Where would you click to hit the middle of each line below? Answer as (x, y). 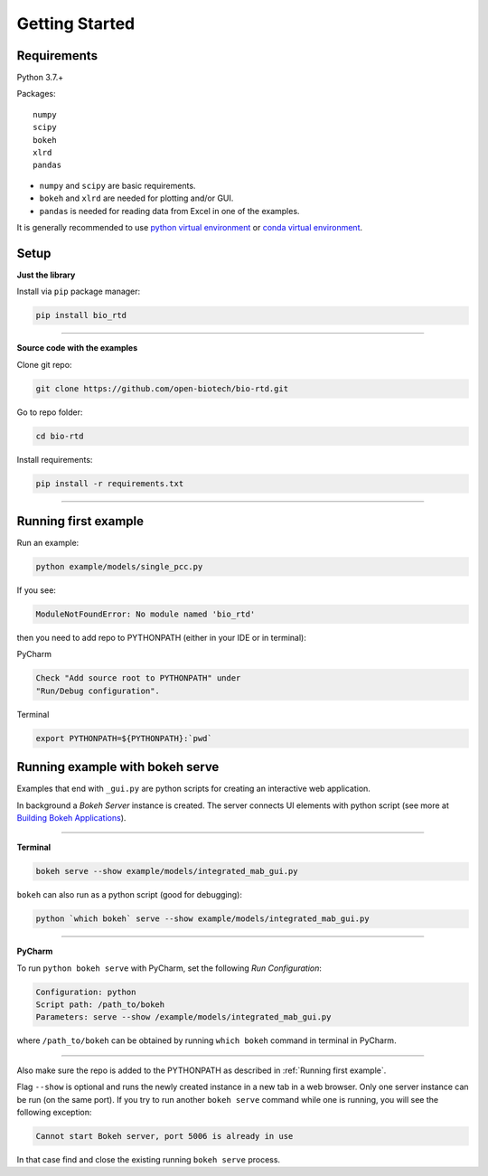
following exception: (54, 1113)
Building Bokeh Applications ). (71, 818)
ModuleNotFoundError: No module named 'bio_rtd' (145, 614)
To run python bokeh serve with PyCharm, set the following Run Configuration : (169, 968)
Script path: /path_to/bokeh (100, 1005)
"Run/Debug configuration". (98, 691)
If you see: (36, 590)
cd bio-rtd (60, 436)
